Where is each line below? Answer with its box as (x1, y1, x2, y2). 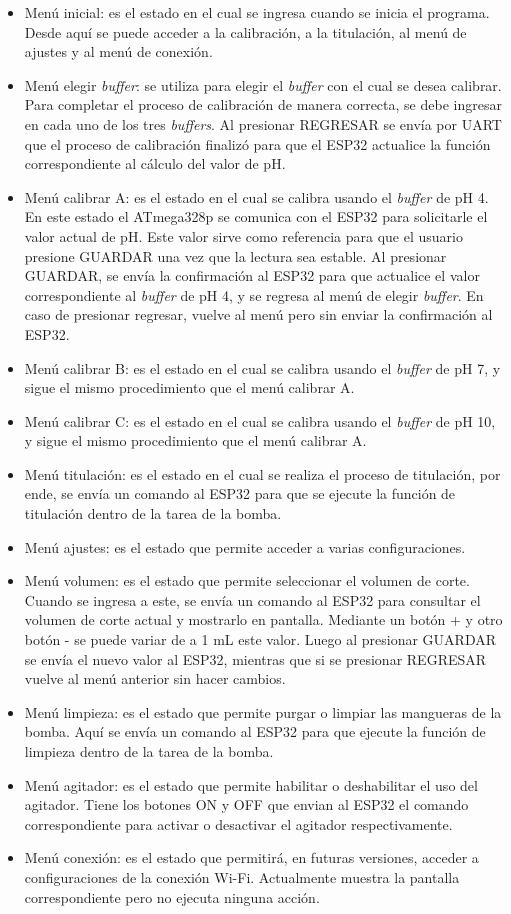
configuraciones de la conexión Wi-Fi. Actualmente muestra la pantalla (24, 866, 460, 887)
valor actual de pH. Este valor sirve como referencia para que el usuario (24, 225, 463, 246)
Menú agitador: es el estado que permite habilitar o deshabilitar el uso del (24, 774, 478, 795)
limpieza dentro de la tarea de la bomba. (24, 741, 274, 761)
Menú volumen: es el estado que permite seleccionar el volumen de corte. (24, 570, 470, 591)
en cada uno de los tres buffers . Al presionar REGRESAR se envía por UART (24, 113, 502, 134)
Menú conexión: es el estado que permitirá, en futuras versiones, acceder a (24, 847, 479, 868)
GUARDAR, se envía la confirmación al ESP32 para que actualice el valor (24, 265, 480, 286)
